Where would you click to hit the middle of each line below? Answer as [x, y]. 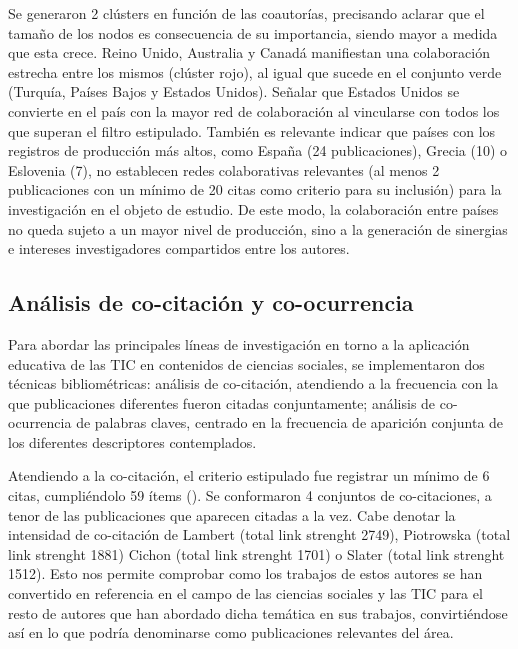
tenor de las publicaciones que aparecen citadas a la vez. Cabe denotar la [232, 514]
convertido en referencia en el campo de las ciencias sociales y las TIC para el [245, 593]
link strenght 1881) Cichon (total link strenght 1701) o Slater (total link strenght [256, 553]
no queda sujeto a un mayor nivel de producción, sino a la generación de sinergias [258, 228]
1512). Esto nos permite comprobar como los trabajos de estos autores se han [245, 573]
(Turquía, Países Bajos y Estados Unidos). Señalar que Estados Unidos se [234, 91]
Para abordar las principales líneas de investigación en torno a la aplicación [239, 343]
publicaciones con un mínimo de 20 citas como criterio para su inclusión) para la [255, 189]
